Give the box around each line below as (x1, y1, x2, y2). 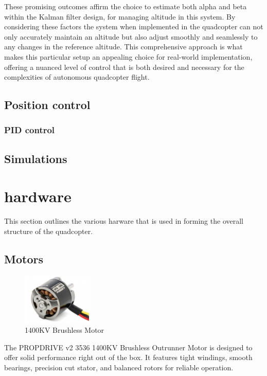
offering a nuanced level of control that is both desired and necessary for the (4, 61, 244, 72)
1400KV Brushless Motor (25, 325, 104, 335)
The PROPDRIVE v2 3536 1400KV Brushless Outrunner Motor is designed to (4, 342, 253, 352)
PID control (4, 123, 55, 136)
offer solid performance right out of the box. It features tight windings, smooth (4, 352, 253, 363)
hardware (4, 186, 72, 207)
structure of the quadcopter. (4, 225, 93, 236)
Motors (4, 250, 43, 266)
